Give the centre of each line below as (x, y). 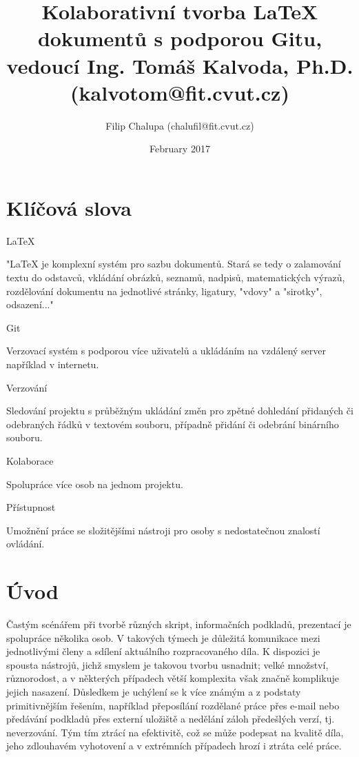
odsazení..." (30, 304)
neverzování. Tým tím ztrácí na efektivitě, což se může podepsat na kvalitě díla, (175, 732)
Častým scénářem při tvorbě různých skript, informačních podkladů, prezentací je (179, 624)
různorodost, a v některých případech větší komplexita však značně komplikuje (173, 678)
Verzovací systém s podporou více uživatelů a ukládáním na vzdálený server (166, 351)
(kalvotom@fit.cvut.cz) (180, 92)
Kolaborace (30, 460)
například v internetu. (53, 364)
